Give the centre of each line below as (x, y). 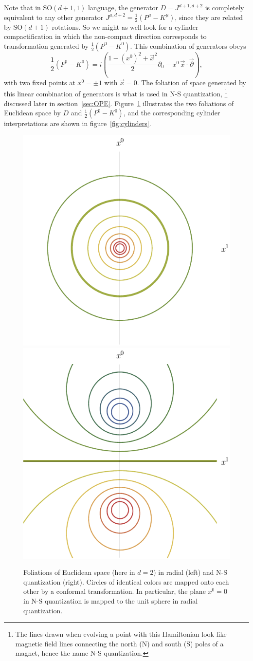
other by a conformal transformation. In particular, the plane (115, 591)
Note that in (22, 7)
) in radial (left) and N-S (190, 572)
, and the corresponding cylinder (172, 113)
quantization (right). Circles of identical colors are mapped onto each (126, 581)
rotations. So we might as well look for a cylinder (125, 27)
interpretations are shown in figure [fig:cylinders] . (78, 123)
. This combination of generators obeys (188, 46)
